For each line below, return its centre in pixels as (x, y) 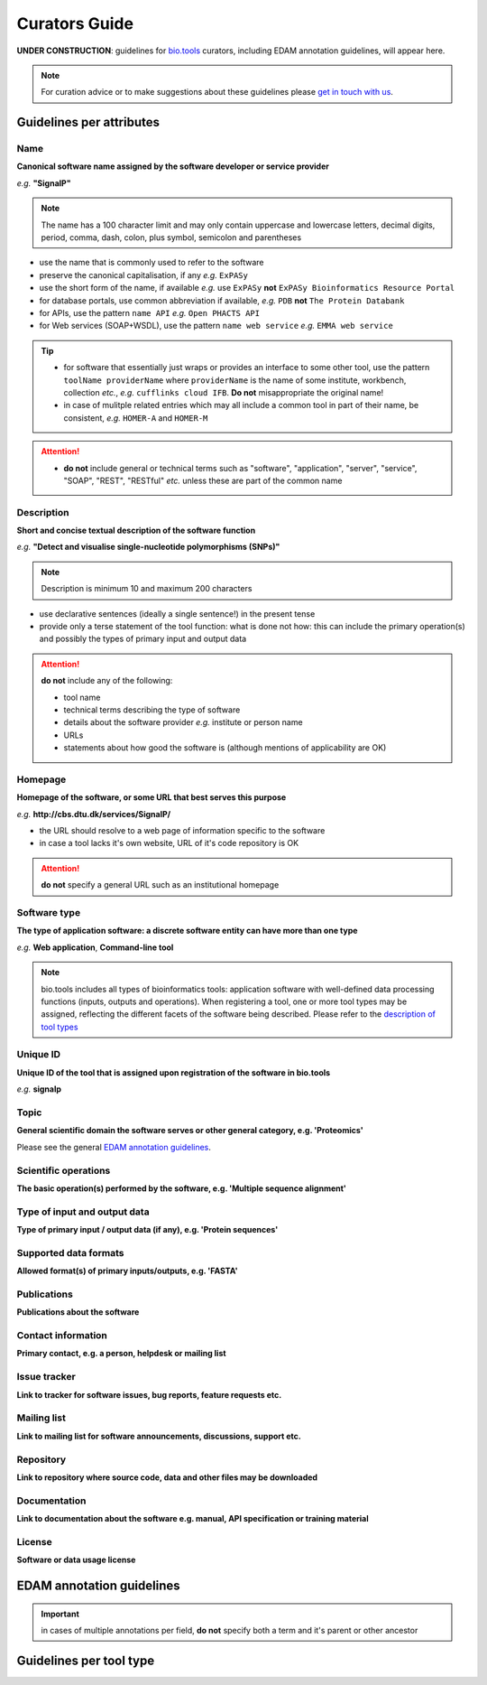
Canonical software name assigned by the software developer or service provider (173, 166)
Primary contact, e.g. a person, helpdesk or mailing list (121, 1354)
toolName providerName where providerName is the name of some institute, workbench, (235, 380)
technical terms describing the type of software (152, 710)
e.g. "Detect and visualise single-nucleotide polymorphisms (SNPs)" (148, 547)
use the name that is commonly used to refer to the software (152, 263)
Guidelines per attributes (88, 122)
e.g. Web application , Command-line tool (95, 947)
